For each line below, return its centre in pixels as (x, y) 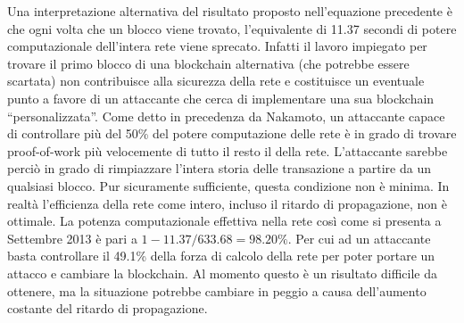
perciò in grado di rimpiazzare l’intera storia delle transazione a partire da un (219, 168)
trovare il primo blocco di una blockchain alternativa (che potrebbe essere (208, 63)
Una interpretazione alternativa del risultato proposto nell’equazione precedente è (230, 11)
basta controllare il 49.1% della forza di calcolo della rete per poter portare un (221, 256)
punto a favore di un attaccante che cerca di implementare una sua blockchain (221, 98)
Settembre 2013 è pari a (72, 238)
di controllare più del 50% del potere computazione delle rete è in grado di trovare (232, 133)
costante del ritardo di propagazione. (108, 308)
